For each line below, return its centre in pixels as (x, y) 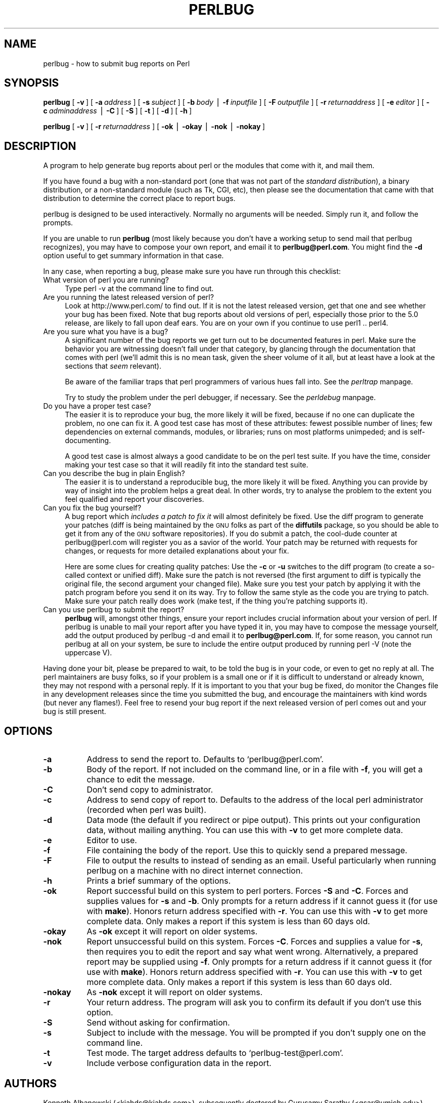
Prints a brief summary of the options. (159, 881)
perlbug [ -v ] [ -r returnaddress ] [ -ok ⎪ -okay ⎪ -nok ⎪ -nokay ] (154, 127)
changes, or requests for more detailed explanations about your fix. (177, 551)
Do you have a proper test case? (97, 406)
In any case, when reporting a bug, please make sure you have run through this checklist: (192, 271)
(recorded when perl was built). (146, 810)
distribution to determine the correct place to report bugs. (139, 199)
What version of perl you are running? (106, 280)
